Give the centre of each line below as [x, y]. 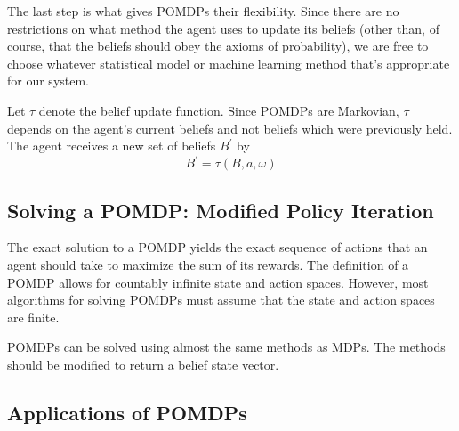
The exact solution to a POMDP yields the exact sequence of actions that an [217, 247]
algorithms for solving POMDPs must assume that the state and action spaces [221, 300]
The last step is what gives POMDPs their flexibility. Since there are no [203, 11]
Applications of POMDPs [127, 412]
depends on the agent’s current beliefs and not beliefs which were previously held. [230, 128]
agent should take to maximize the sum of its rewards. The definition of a [208, 265]
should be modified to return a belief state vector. [143, 365]
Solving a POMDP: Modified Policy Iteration [221, 210]
